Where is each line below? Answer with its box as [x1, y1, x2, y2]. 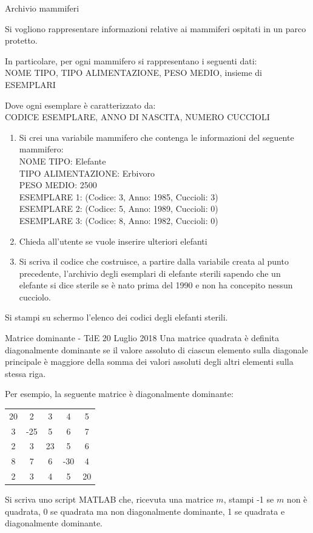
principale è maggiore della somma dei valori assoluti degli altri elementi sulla [5, 355, 294, 368]
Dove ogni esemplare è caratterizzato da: [5, 98, 156, 111]
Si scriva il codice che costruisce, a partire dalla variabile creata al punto [19, 255, 289, 268]
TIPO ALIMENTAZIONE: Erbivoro [19, 166, 155, 179]
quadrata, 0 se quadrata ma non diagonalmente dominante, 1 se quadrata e [5, 504, 285, 517]
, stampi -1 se [223, 493, 274, 506]
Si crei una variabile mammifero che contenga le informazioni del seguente [19, 131, 294, 143]
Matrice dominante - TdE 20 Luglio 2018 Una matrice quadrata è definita [5, 331, 280, 344]
